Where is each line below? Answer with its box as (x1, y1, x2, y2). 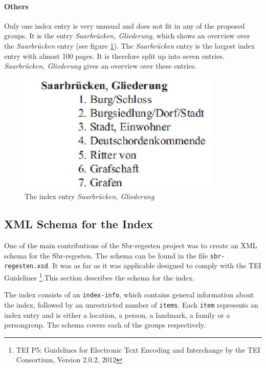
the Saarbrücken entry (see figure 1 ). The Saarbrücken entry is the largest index (4, 40, 255, 51)
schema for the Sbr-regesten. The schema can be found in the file (4, 250, 208, 261)
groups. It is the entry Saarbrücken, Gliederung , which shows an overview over (4, 30, 250, 41)
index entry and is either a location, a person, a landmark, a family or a (4, 309, 230, 320)
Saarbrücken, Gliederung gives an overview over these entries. (4, 60, 197, 71)
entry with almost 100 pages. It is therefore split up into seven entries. (4, 50, 225, 61)
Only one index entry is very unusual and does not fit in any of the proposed (4, 20, 245, 31)
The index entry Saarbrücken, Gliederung (25, 191, 154, 202)
